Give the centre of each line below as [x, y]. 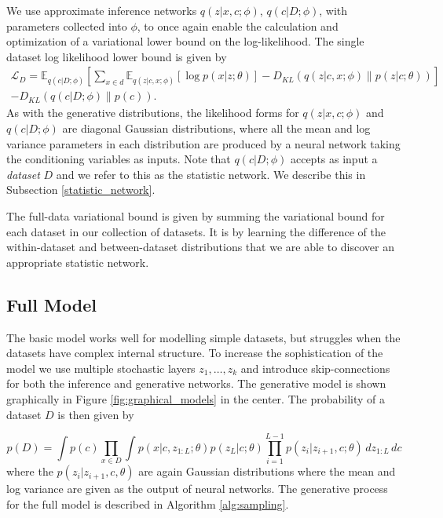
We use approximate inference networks [102, 10]
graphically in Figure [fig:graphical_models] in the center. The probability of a [196, 398]
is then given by [96, 414]
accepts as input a [334, 159]
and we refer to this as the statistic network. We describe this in [211, 174]
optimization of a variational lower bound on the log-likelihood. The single [185, 41]
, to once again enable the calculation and [238, 26]
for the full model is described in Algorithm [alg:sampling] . [148, 503]
